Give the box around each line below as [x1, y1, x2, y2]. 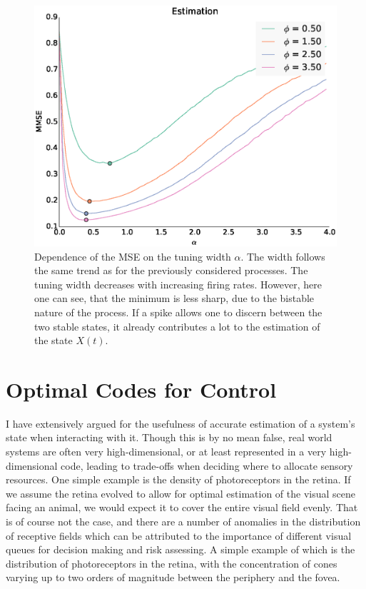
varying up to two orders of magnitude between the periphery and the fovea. [6, 570, 340, 585]
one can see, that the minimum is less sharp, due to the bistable [34, 291, 315, 306]
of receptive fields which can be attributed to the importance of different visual [6, 528, 352, 543]
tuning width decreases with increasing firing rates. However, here [34, 276, 322, 291]
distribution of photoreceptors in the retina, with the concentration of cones [6, 555, 337, 570]
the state [34, 333, 73, 348]
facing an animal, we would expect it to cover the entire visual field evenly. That [6, 500, 358, 515]
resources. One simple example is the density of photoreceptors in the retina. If [6, 472, 351, 487]
